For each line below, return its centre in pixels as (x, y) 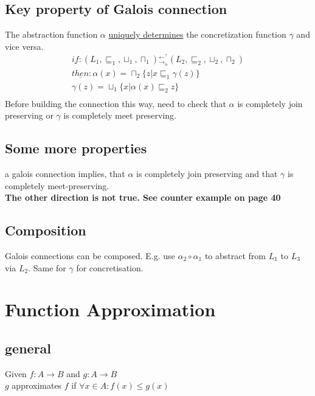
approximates (37, 385)
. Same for (47, 267)
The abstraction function (51, 34)
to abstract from (235, 255)
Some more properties (76, 148)
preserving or (29, 115)
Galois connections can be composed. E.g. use (90, 255)
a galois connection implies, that (65, 173)
